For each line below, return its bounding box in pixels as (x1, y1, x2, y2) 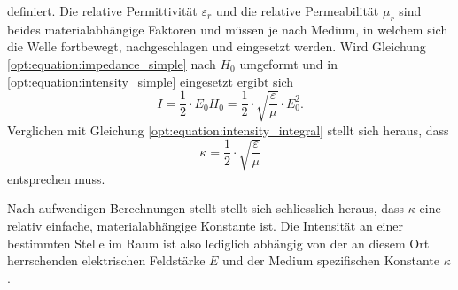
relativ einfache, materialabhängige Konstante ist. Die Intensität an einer (7, 217, 403, 235)
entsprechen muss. (7, 169, 105, 187)
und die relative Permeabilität (215, 2, 379, 19)
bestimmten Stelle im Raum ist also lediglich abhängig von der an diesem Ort (7, 233, 430, 252)
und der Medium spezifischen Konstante (222, 251, 439, 270)
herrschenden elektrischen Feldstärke (7, 251, 206, 270)
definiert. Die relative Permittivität (7, 2, 198, 19)
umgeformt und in (239, 54, 338, 72)
